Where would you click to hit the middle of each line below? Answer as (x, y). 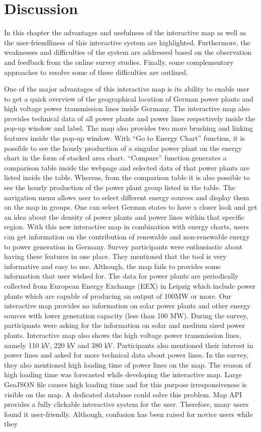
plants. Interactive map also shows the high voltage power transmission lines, (123, 335)
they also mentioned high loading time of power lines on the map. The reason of (127, 364)
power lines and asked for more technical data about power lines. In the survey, (126, 355)
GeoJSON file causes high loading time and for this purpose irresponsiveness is (125, 384)
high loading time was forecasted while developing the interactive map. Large (123, 374)
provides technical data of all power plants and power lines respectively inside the (130, 118)
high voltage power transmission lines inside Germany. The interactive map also (127, 108)
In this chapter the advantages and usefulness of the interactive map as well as (125, 32)
